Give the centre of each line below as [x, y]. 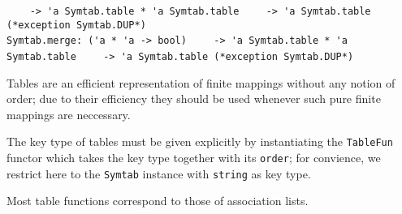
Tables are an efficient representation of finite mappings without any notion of [201, 82]
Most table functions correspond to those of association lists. [158, 201]
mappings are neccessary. [69, 114]
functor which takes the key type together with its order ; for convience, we [194, 158]
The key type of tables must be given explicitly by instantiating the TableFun [200, 141]
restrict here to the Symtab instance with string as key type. [159, 173]
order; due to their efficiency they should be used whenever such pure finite [194, 98]
